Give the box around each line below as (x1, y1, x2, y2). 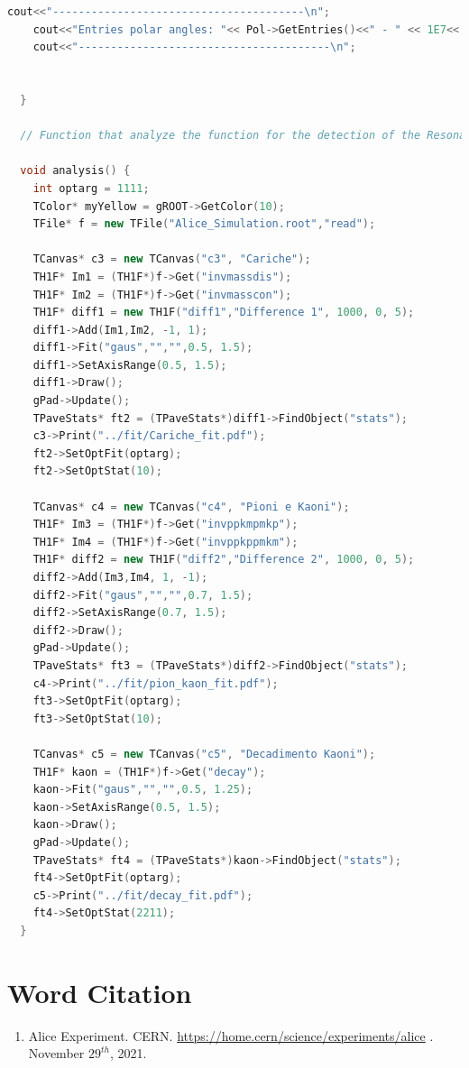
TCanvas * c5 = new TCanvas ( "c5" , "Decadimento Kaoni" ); (32, 747, 376, 760)
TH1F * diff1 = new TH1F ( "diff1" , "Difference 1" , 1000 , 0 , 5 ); (32, 306, 415, 319)
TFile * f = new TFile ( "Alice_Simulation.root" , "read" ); (32, 217, 376, 231)
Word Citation (7, 973, 192, 1010)
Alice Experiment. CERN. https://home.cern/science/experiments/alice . (28, 1026, 434, 1045)
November (28, 1044, 85, 1063)
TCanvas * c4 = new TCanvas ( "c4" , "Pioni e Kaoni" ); (32, 500, 350, 513)
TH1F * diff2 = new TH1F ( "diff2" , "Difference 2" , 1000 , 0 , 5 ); (32, 553, 415, 566)
